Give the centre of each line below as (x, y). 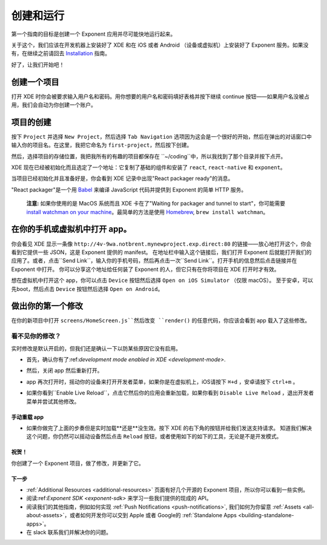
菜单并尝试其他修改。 (53, 401)
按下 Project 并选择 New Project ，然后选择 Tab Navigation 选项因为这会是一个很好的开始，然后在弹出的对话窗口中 (161, 136)
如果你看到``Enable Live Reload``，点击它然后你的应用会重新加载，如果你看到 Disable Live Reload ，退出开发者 (170, 393)
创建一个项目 (35, 82)
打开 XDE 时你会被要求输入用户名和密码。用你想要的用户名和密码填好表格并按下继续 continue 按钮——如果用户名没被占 (160, 96)
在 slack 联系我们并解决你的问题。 (69, 532)
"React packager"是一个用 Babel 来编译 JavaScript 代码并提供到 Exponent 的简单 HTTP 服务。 (129, 189)
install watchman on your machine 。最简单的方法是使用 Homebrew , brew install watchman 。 (147, 212)
